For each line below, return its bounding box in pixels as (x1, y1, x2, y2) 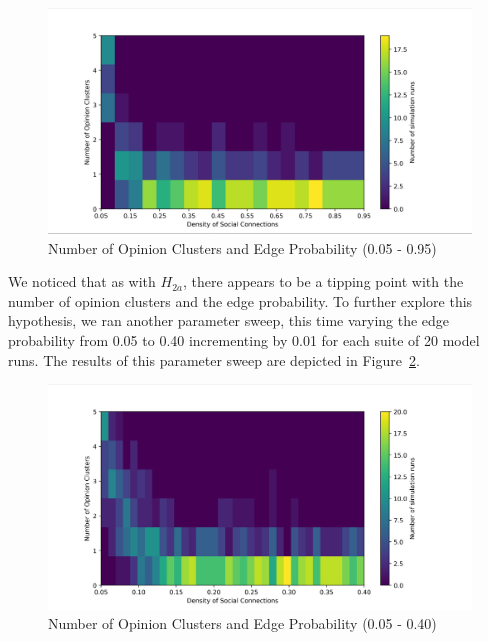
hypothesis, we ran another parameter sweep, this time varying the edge (8, 310, 450, 331)
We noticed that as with (8, 271, 156, 292)
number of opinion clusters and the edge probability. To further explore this (8, 290, 473, 311)
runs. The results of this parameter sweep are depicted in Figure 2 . (8, 349, 420, 370)
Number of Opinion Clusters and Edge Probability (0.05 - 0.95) (48, 237, 437, 258)
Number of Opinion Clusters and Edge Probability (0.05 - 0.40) (48, 613, 437, 634)
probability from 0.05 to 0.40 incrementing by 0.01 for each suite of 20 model (8, 330, 480, 351)
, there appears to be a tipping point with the (183, 271, 464, 292)
